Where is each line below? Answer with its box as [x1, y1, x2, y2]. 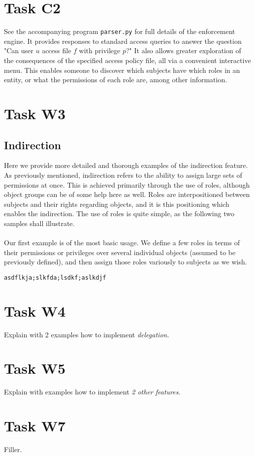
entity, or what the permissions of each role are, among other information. [4, 74, 227, 85]
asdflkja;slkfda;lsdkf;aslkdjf [4, 274, 106, 281]
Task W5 [4, 358, 66, 378]
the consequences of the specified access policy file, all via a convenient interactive [4, 55, 251, 65]
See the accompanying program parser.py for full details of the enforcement [4, 26, 235, 36]
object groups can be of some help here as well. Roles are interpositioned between [4, 189, 250, 199]
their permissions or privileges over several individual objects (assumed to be [4, 247, 236, 257]
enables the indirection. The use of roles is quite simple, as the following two [4, 208, 234, 219]
